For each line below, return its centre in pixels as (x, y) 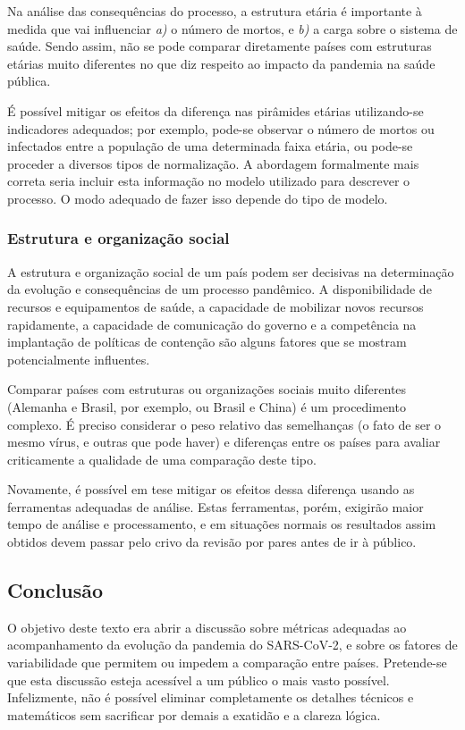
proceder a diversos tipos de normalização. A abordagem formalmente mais (213, 163)
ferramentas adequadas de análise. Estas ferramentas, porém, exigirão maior (216, 506)
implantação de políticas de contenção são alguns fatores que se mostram (207, 342)
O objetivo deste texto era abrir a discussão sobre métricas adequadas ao (207, 627)
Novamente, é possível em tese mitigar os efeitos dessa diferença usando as (211, 489)
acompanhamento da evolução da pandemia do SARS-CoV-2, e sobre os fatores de (232, 645)
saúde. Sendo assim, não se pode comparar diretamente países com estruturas (220, 46)
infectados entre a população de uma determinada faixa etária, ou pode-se (210, 146)
